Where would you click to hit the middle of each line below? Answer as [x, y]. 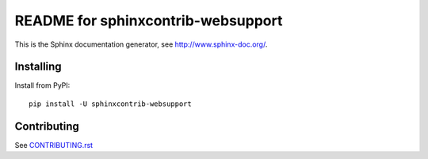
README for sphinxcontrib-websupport [149, 21]
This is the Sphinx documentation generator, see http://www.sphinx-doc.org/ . [141, 44]
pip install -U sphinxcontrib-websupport [110, 104]
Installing [38, 67]
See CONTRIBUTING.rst [54, 145]
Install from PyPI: [42, 85]
